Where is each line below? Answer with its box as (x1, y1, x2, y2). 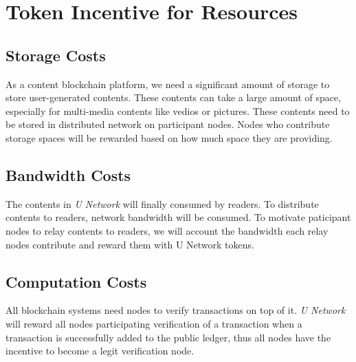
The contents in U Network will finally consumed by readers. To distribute (5, 196, 319, 211)
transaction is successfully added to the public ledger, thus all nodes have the (5, 330, 331, 344)
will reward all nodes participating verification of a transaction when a (5, 316, 302, 330)
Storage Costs (5, 44, 106, 65)
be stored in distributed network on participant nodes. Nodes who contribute (5, 117, 330, 131)
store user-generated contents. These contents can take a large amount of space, (5, 90, 342, 105)
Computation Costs (5, 270, 147, 292)
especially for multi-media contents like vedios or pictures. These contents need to (5, 103, 350, 118)
